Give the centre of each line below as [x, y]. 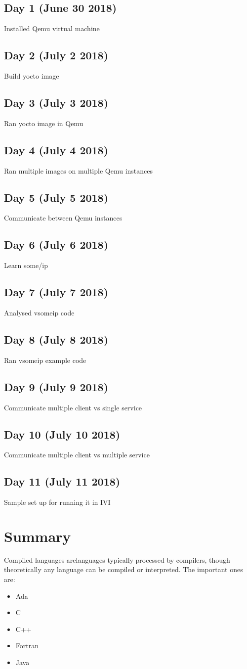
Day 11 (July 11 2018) [62, 481]
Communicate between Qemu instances [63, 218]
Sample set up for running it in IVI [57, 502]
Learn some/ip [26, 265]
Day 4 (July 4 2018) [56, 150]
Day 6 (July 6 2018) [56, 245]
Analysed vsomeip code [39, 312]
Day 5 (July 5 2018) [56, 197]
